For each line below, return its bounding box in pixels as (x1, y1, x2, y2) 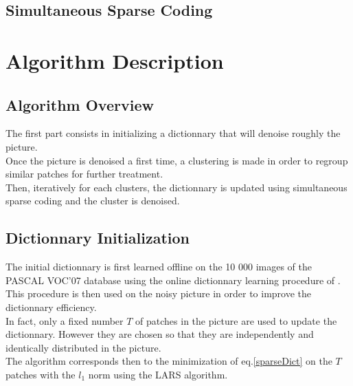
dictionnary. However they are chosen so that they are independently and (5, 327, 314, 341)
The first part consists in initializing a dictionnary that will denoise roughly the (5, 126, 341, 140)
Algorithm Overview (5, 94, 154, 115)
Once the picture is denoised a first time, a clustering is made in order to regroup (5, 153, 348, 167)
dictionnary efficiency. (5, 299, 97, 314)
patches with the (5, 367, 76, 381)
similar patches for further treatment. (5, 167, 163, 181)
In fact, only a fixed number (5, 313, 124, 328)
